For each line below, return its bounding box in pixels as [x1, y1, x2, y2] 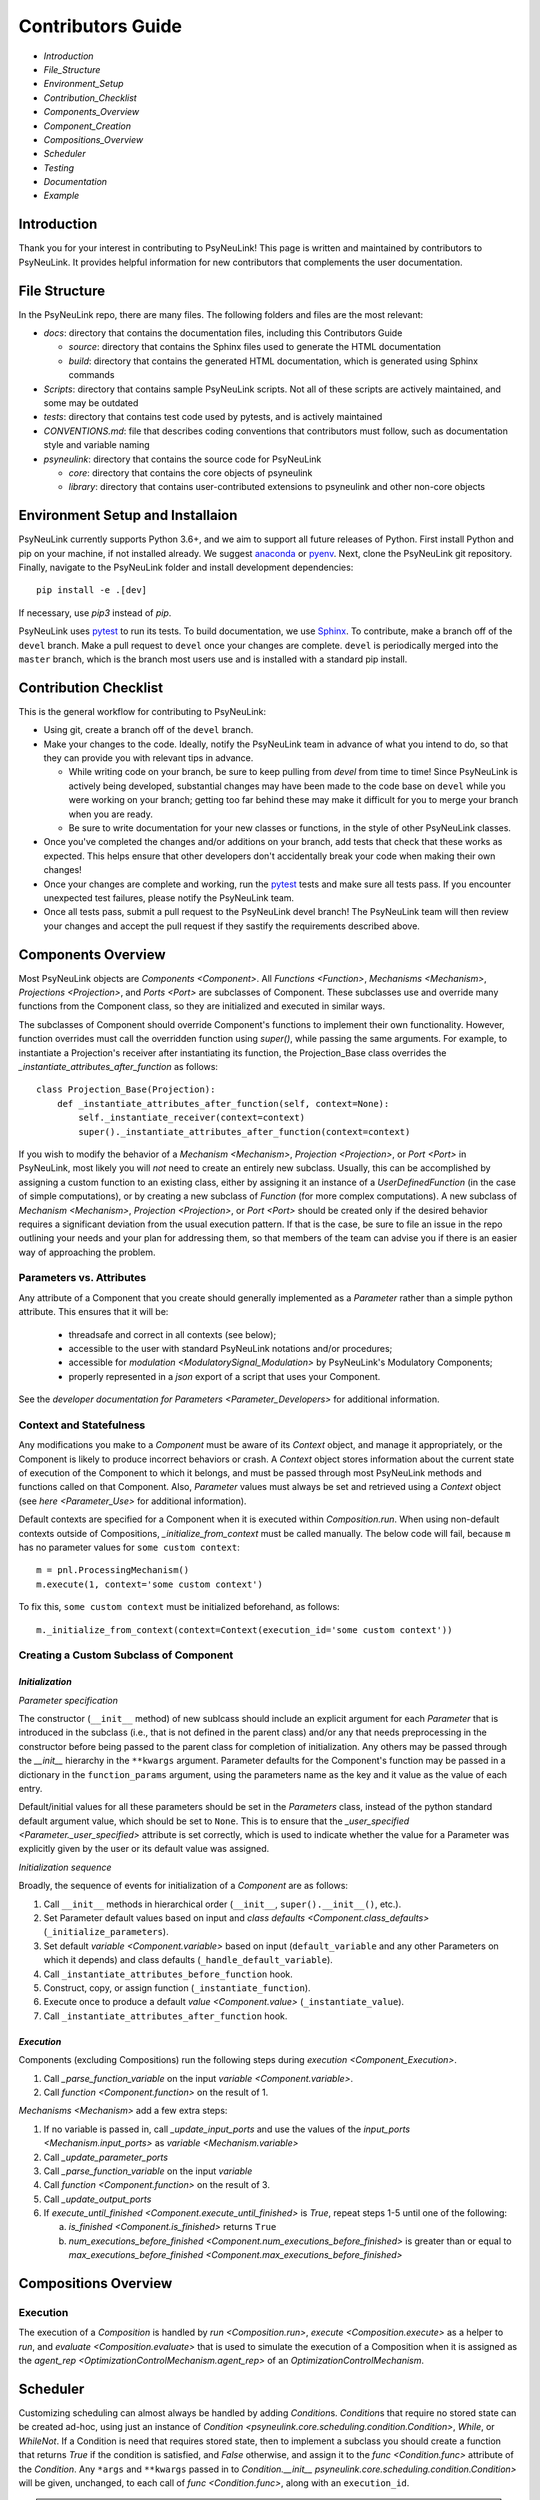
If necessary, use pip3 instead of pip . [18, 606, 172, 619]
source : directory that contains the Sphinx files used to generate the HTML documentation [68, 341, 442, 353]
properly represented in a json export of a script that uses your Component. [68, 1370, 381, 1382]
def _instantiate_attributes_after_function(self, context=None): [56, 1098, 390, 1109]
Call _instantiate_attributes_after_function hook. [43, 2010, 288, 2022]
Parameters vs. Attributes [18, 1271, 147, 1285]
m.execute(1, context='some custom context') [36, 1578, 264, 1590]
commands [68, 369, 115, 381]
